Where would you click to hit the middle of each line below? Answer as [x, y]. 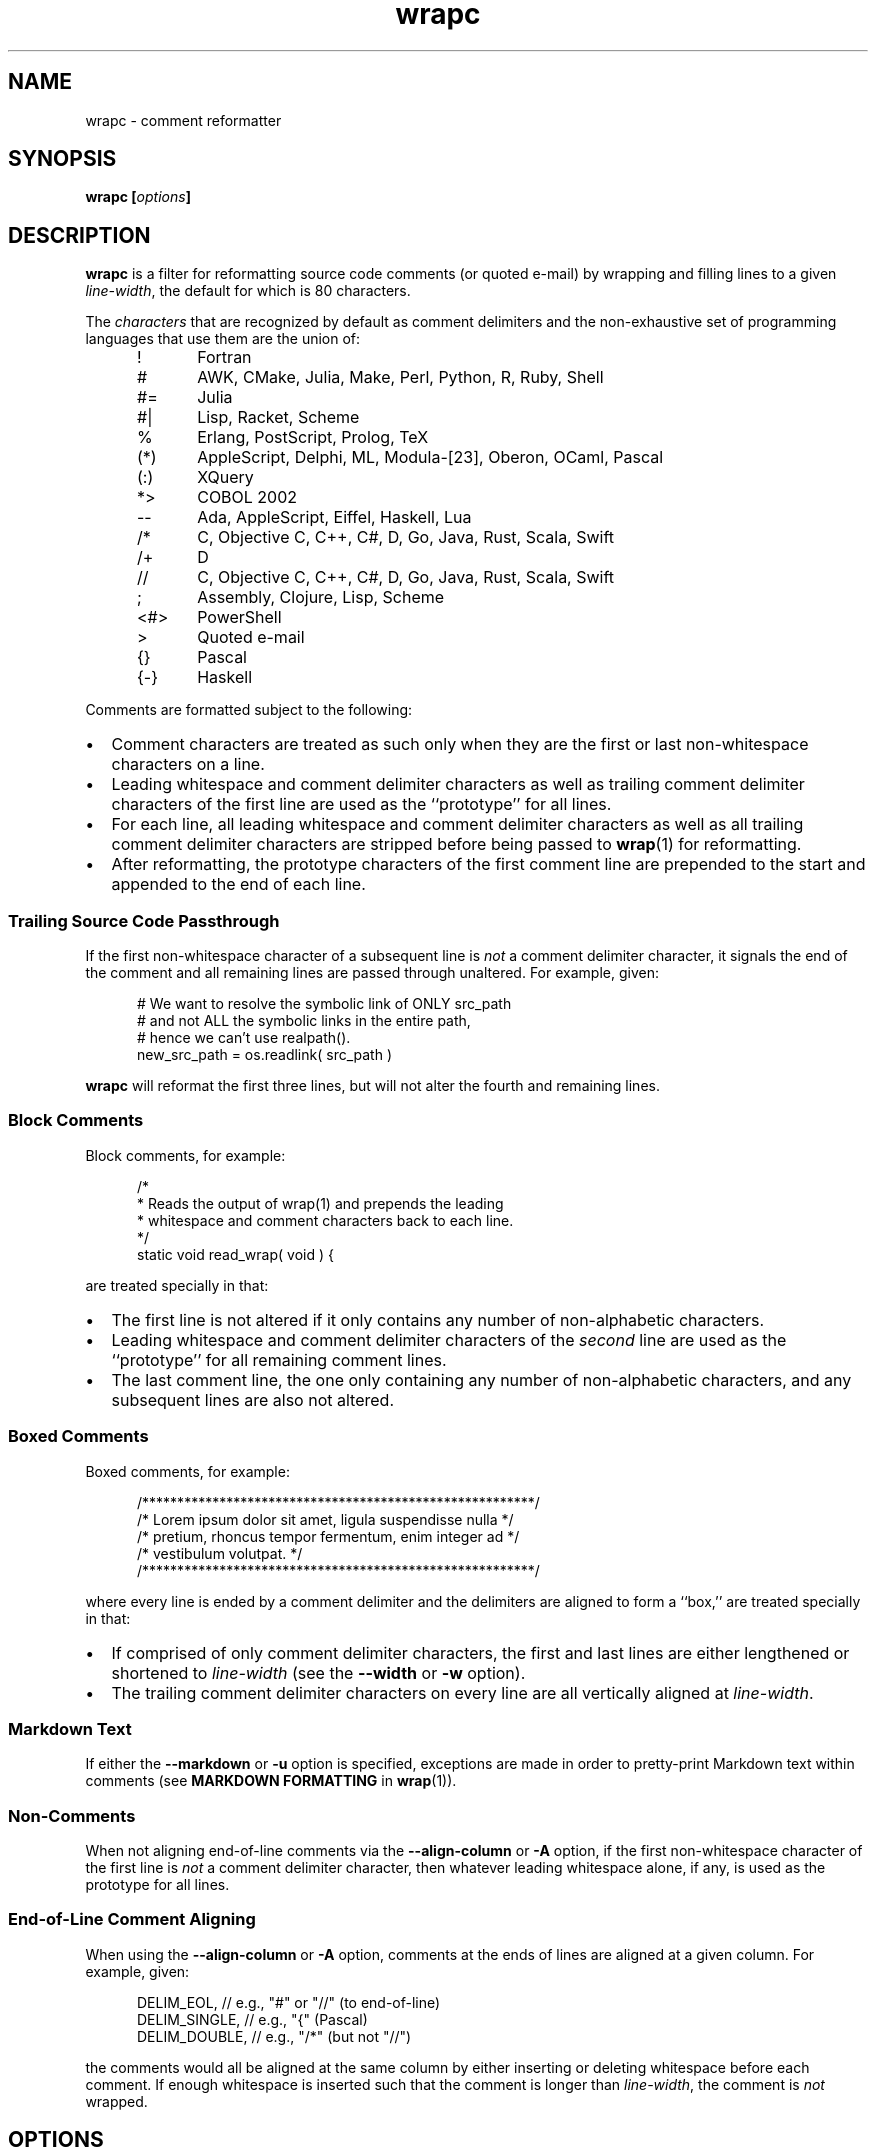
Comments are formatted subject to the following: [249, 710]
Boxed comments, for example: [187, 1471]
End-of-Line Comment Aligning [132, 1919]
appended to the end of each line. [238, 884]
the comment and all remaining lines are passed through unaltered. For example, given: [372, 973]
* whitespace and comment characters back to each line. [325, 1220]
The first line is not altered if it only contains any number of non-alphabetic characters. [438, 1319]
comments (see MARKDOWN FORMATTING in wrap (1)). [271, 1781]
